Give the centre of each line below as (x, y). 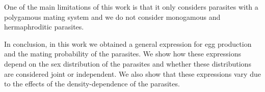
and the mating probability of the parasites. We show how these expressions (123, 54)
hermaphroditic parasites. (44, 27)
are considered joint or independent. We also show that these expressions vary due (132, 73)
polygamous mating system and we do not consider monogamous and (112, 17)
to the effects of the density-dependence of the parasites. (92, 84)
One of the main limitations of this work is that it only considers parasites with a (131, 7)
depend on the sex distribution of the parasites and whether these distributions (128, 63)
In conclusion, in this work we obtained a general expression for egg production (128, 43)
